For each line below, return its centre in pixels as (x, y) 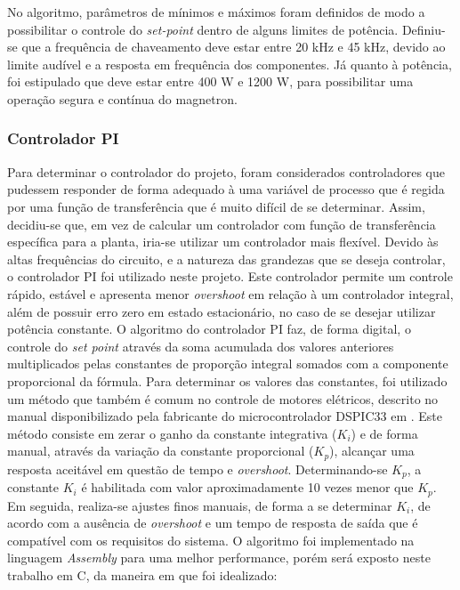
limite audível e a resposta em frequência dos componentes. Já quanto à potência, (230, 64)
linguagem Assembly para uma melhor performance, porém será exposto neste (219, 558)
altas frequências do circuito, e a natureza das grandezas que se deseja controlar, (226, 259)
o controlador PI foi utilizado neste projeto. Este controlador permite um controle (230, 276)
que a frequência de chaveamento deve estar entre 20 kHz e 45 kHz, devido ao (234, 47)
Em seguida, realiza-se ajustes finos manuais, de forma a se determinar (200, 505)
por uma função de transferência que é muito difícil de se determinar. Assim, (216, 206)
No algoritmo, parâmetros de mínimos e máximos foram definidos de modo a (216, 12)
